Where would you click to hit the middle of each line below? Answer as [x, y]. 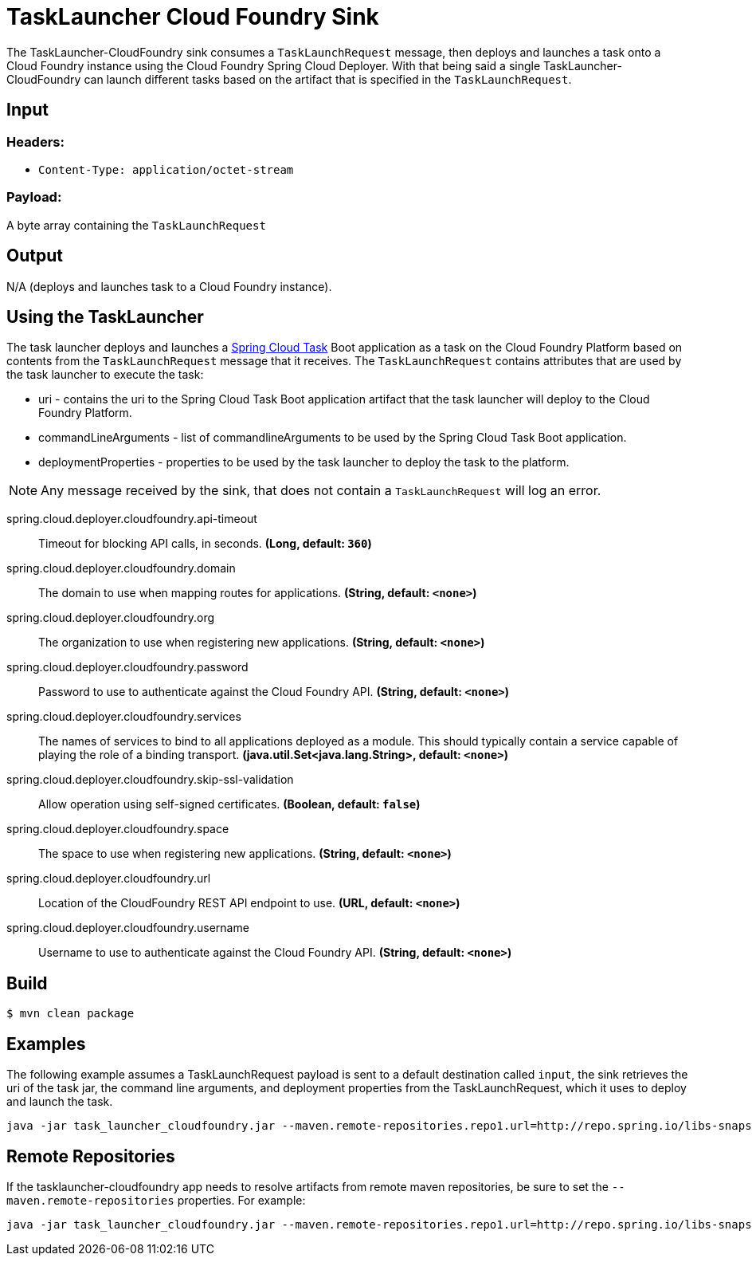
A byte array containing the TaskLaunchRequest [136, 225]
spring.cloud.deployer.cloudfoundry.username [128, 928]
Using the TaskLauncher [105, 316]
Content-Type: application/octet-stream [166, 169]
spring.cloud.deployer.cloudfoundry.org [111, 618]
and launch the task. [60, 1102]
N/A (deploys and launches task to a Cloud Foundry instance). [169, 286]
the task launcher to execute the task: [105, 375]
